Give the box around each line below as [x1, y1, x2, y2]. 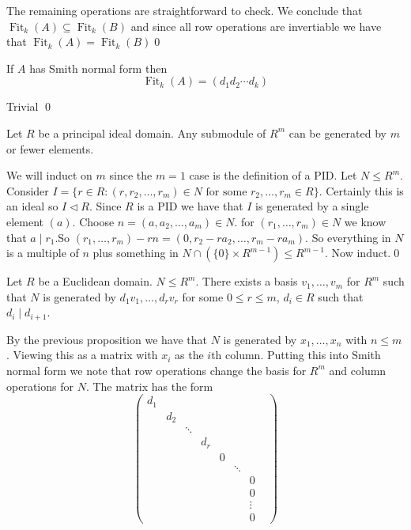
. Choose [72, 213, 115, 229]
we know [344, 213, 386, 229]
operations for [6, 377, 74, 394]
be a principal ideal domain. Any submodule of [38, 124, 266, 141]
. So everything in [305, 229, 391, 245]
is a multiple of [6, 244, 79, 261]
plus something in [92, 244, 179, 261]
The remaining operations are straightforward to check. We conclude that [6, 2, 363, 18]
